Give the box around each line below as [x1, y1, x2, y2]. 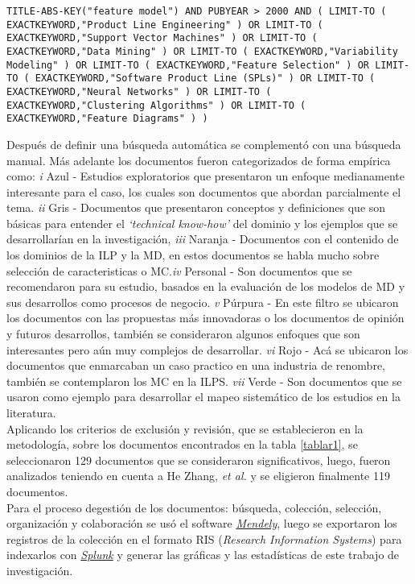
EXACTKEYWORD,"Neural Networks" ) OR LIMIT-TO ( [6, 85, 272, 97]
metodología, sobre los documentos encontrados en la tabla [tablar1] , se [6, 436, 358, 453]
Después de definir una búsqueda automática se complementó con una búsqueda [6, 135, 401, 152]
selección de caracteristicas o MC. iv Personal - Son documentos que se [6, 262, 352, 279]
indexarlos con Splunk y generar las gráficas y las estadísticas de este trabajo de [6, 546, 400, 563]
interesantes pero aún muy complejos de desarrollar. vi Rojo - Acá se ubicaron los [6, 341, 409, 358]
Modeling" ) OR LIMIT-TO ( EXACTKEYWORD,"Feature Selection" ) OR [6, 59, 370, 71]
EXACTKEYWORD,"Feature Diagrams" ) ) [6, 113, 208, 125]
